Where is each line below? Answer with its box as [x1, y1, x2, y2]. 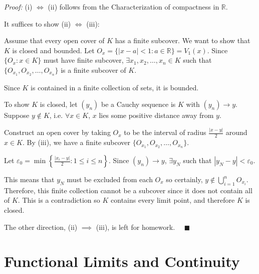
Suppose [4, 110, 30, 120]
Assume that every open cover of [4, 35, 105, 46]
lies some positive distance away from [99, 110, 214, 120]
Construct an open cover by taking [4, 127, 111, 138]
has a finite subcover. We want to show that [115, 35, 250, 46]
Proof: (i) [4, 2, 33, 12]
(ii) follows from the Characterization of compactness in [48, 2, 219, 12]
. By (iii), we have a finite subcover [23, 137, 130, 148]
